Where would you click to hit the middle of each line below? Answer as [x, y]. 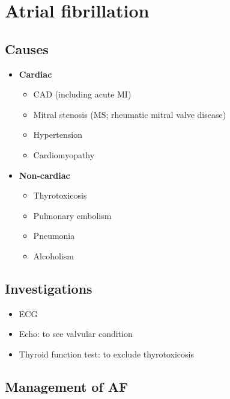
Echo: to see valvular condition [76, 334]
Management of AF [67, 386]
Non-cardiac [44, 175]
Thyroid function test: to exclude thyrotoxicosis [107, 354]
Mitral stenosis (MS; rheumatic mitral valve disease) [130, 114]
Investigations [49, 288]
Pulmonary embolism [72, 215]
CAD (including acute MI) [82, 94]
